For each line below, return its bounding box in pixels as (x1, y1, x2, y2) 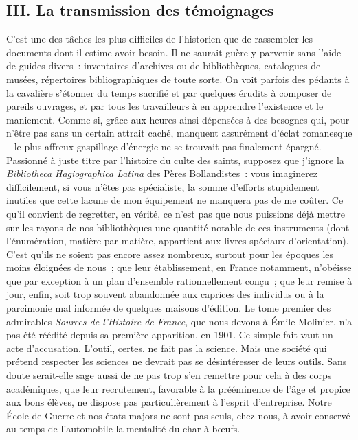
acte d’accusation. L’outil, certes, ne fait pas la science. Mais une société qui (6, 340, 327, 355)
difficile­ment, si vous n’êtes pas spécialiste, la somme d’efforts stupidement (6, 179, 320, 194)
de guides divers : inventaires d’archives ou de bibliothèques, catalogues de (6, 58, 321, 73)
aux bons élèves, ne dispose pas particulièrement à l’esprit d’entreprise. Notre (6, 395, 332, 409)
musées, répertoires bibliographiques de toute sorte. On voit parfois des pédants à (6, 71, 350, 86)
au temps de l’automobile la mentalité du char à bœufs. (6, 421, 240, 436)
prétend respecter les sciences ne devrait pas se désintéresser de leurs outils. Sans (6, 354, 347, 369)
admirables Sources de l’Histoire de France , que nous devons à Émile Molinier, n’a (6, 314, 353, 328)
